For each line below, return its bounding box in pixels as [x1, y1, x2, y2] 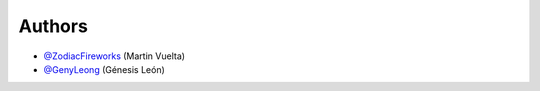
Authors [18, 15, 89, 37]
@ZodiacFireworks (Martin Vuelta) [43, 50, 185, 62]
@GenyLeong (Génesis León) [43, 63, 165, 75]
